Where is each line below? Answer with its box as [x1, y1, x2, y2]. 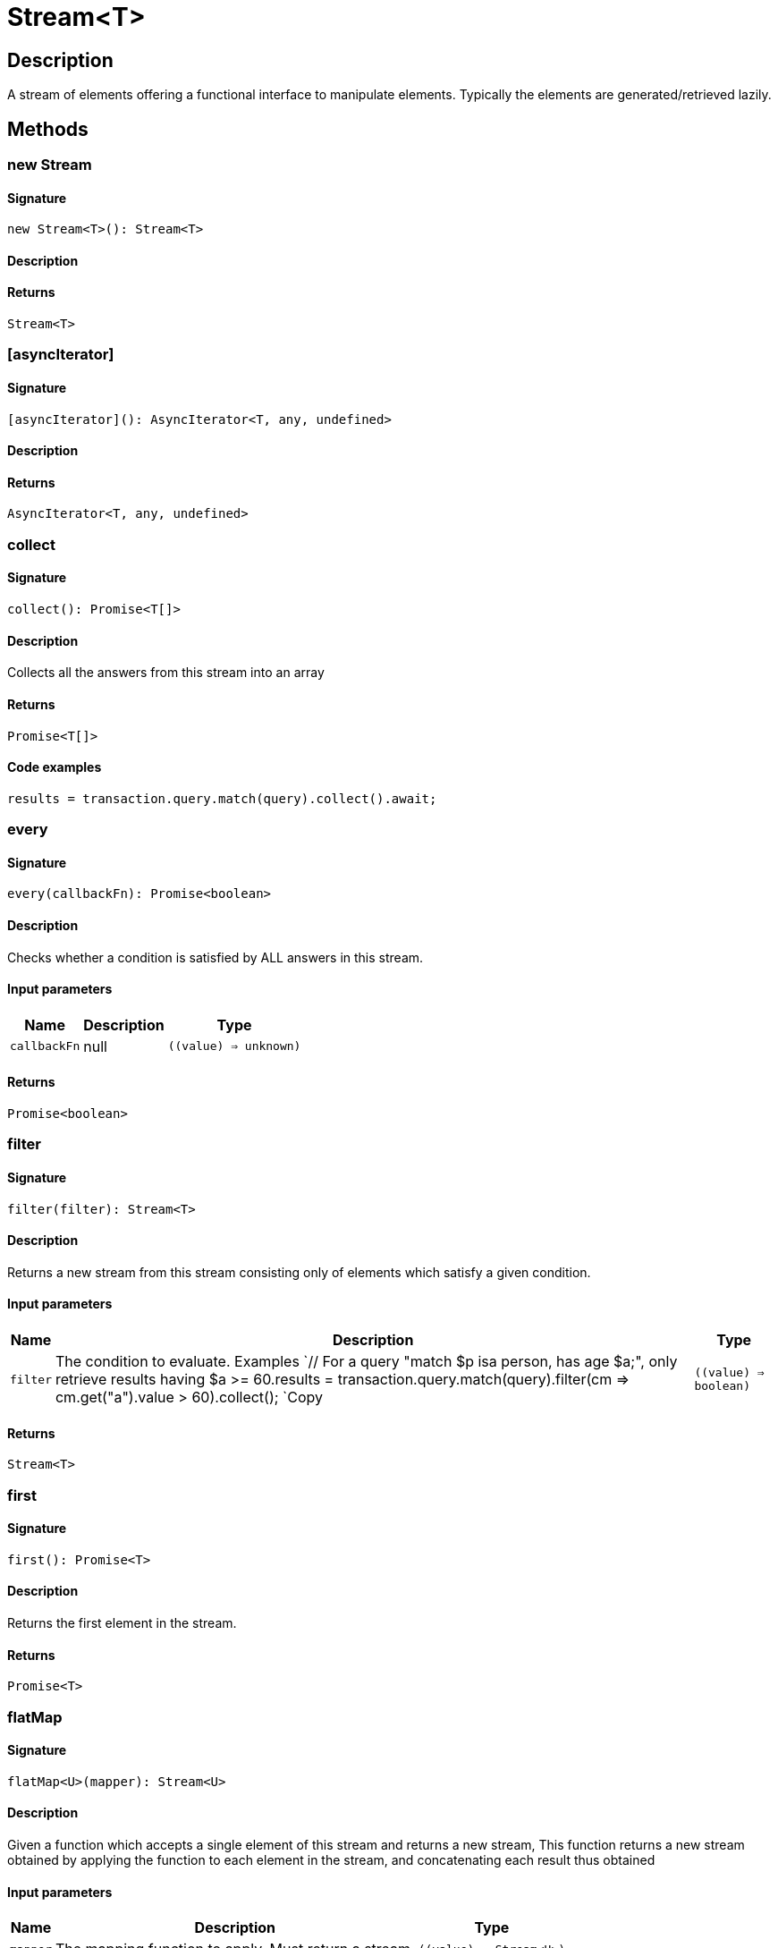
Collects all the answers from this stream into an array [7, 665, 325, 681]
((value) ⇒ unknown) [167, 1039, 301, 1054]
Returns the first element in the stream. [7, 1615, 237, 1631]
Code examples [7, 759, 102, 775]
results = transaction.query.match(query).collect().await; [7, 791, 437, 806]
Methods [7, 117, 89, 140]
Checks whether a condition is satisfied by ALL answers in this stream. [7, 949, 424, 965]
